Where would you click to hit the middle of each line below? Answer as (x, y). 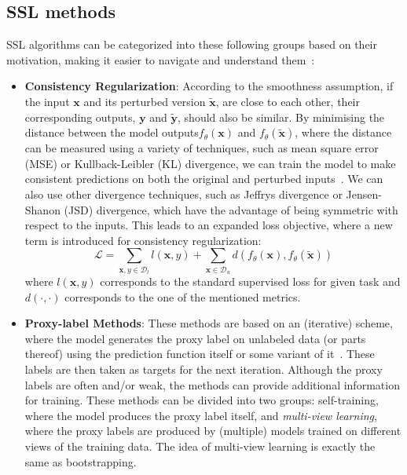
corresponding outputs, (80, 117)
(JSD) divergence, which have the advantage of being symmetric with (231, 209)
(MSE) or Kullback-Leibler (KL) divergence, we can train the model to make (210, 163)
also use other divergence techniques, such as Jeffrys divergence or (183, 194)
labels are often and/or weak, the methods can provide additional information (212, 384)
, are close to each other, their (288, 101)
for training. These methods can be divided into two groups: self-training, (202, 400)
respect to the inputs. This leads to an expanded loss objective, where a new (209, 225)
